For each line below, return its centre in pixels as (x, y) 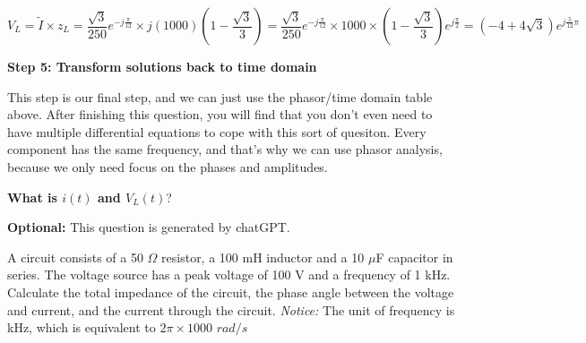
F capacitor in (414, 257)
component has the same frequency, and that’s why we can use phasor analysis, (225, 149)
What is (32, 197)
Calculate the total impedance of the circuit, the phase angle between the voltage (231, 292)
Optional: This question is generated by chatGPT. (149, 227)
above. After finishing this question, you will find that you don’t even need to (220, 114)
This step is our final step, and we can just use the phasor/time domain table (220, 96)
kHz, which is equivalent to (82, 327)
